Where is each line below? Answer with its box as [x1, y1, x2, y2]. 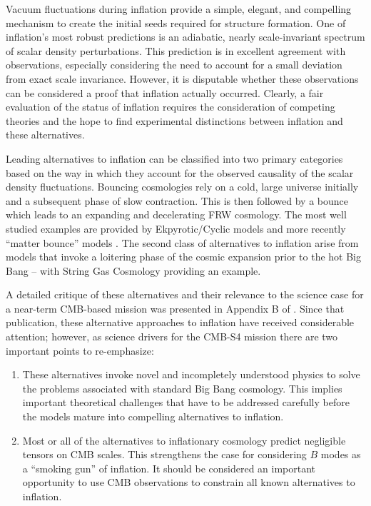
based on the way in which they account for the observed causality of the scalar [6, 165, 354, 180]
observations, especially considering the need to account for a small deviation [6, 57, 342, 72]
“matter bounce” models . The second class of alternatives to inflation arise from [6, 235, 359, 250]
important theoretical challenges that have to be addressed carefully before [22, 395, 350, 410]
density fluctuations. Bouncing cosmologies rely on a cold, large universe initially [6, 179, 359, 194]
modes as [320, 447, 361, 462]
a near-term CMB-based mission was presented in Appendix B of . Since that [6, 300, 345, 315]
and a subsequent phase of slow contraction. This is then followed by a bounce [6, 193, 348, 208]
